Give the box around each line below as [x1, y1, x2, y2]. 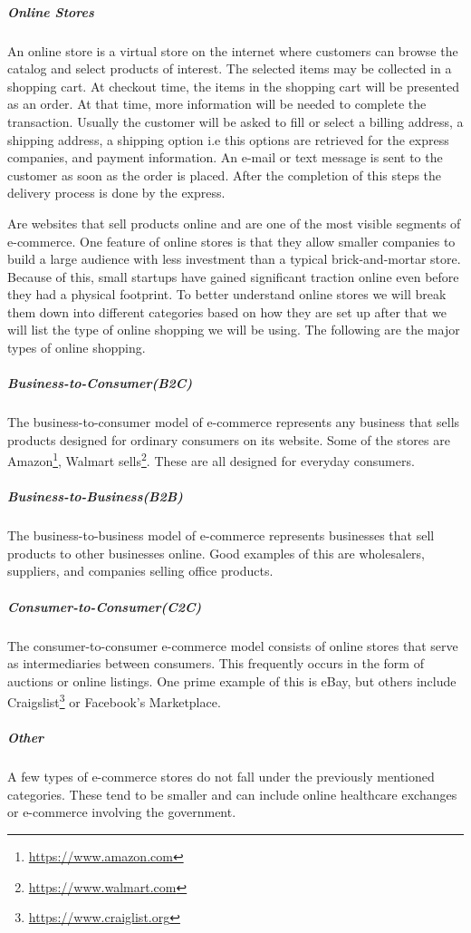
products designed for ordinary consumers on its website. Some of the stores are [7, 430, 450, 449]
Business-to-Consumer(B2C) [7, 374, 193, 393]
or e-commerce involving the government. [7, 802, 236, 821]
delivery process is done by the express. [7, 183, 226, 202]
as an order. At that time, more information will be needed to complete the [7, 94, 427, 113]
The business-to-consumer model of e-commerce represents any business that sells [7, 413, 460, 432]
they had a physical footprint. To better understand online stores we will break [7, 285, 447, 304]
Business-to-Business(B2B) [7, 487, 183, 506]
